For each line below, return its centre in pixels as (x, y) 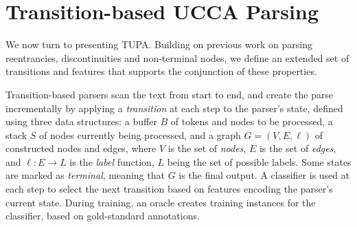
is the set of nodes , (207, 148)
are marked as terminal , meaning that (85, 175)
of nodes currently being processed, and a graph (140, 134)
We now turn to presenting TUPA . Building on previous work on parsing (159, 44)
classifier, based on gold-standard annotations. (103, 216)
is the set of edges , (298, 148)
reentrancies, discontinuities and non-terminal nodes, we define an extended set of (177, 57)
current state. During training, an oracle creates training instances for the (161, 202)
